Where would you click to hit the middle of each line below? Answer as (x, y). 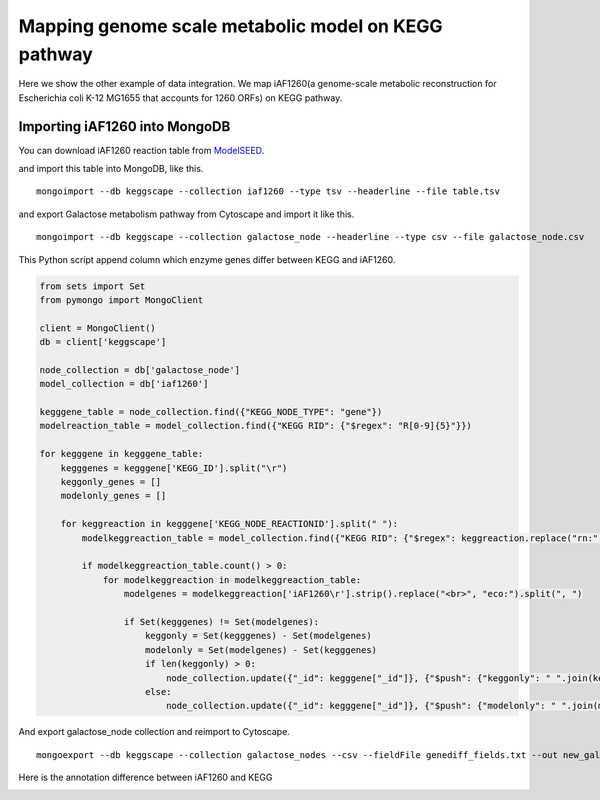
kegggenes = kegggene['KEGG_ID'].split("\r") (174, 468)
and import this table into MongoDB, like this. (111, 169)
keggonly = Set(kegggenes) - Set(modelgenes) (258, 636)
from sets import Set (92, 286)
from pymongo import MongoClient (121, 299)
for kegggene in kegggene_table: (121, 454)
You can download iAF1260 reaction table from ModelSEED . (141, 150)
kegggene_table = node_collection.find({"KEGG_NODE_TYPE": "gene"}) (211, 412)
